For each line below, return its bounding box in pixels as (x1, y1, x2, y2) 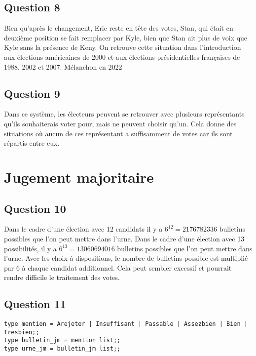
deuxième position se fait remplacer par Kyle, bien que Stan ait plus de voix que (4, 32, 248, 42)
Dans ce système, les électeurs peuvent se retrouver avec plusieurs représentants (4, 109, 245, 119)
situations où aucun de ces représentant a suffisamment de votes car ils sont (4, 128, 233, 138)
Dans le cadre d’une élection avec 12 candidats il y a (4, 224, 163, 234)
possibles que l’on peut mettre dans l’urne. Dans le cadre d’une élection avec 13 (4, 233, 245, 243)
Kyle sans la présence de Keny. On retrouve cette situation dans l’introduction (4, 42, 241, 52)
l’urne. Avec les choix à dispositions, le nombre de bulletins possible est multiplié (4, 253, 248, 263)
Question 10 (4, 200, 66, 216)
